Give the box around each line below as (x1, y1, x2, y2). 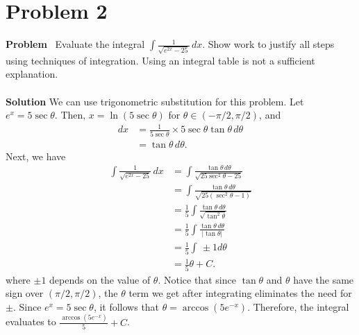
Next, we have (6, 148, 66, 163)
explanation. (6, 67, 58, 81)
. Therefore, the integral (247, 299, 349, 313)
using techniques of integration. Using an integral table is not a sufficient (6, 53, 315, 67)
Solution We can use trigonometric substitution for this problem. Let (6, 94, 304, 108)
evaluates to (6, 314, 56, 329)
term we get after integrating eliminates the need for (128, 286, 352, 300)
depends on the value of (49, 272, 151, 286)
